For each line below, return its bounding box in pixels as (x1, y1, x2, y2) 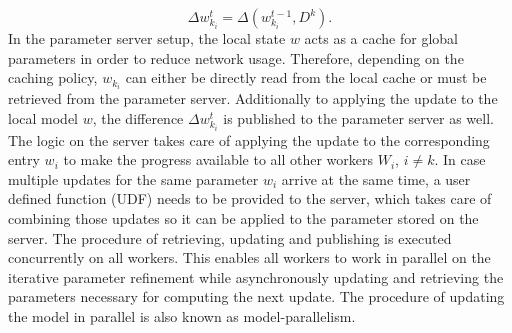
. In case (434, 149, 486, 170)
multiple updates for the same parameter (8, 168, 259, 189)
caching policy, (8, 67, 98, 88)
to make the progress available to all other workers (63, 149, 374, 170)
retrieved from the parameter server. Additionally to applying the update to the (8, 88, 498, 109)
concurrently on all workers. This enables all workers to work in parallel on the (8, 247, 491, 268)
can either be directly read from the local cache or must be (125, 67, 487, 88)
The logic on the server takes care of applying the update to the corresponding (8, 129, 490, 150)
